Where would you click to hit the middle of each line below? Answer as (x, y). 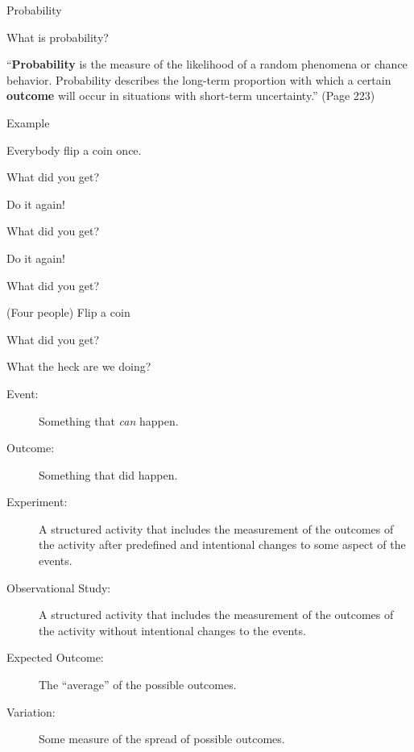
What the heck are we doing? (79, 366)
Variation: (31, 711)
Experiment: (37, 502)
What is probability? (58, 37)
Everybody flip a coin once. (74, 150)
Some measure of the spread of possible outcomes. (162, 739)
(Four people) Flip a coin (68, 312)
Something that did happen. (108, 474)
